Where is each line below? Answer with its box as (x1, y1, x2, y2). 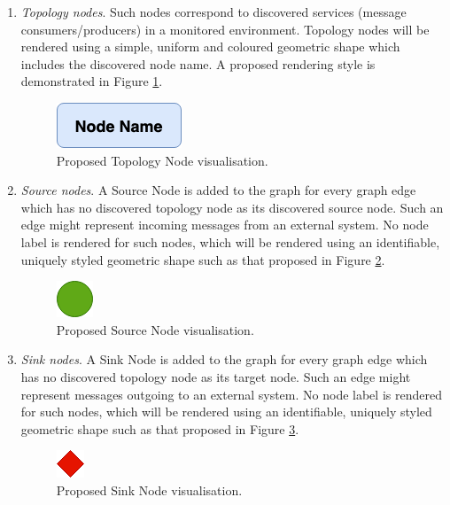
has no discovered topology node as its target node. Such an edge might (20, 367, 411, 385)
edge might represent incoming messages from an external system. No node (20, 215, 429, 234)
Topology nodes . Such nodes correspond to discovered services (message (20, 3, 407, 20)
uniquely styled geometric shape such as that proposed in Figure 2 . (20, 250, 385, 268)
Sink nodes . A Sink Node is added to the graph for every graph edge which (20, 350, 428, 369)
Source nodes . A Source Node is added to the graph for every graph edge (20, 181, 416, 199)
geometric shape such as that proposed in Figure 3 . (20, 419, 299, 438)
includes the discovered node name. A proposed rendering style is (20, 54, 376, 73)
